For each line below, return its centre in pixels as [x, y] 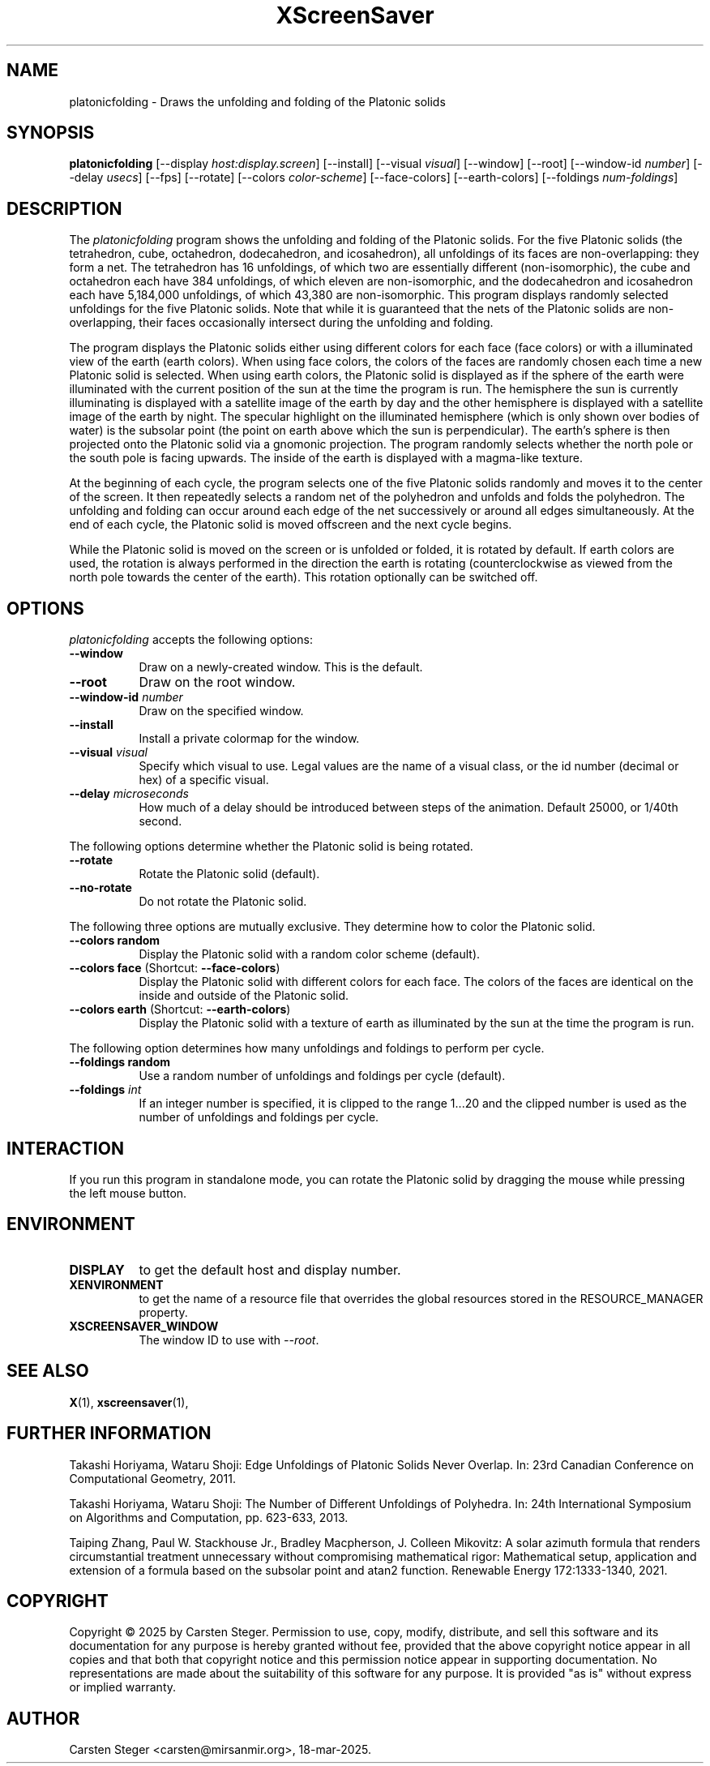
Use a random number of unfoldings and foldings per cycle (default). [322, 1076]
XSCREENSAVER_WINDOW [144, 1326]
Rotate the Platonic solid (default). [229, 874]
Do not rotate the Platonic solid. [223, 902]
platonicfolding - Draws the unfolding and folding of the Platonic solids [257, 101]
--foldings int [105, 1090]
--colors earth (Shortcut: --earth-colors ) [180, 1009]
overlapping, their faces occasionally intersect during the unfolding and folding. [281, 323]
